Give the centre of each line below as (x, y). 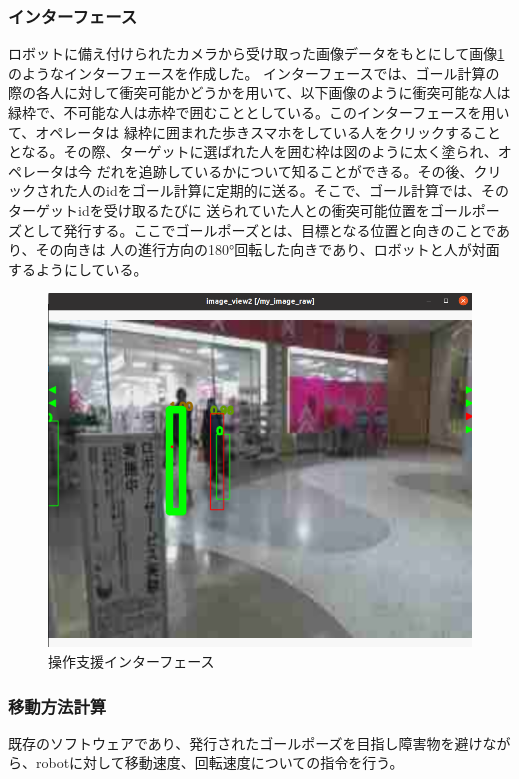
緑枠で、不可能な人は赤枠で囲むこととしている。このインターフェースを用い (259, 112)
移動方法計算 (57, 705)
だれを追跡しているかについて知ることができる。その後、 (285, 170)
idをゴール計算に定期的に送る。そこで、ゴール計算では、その (307, 190)
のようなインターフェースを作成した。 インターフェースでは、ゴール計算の (254, 72)
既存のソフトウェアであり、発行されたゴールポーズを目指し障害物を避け (245, 742)
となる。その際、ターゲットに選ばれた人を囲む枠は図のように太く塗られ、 (253, 151)
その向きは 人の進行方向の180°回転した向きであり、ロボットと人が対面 (267, 249)
